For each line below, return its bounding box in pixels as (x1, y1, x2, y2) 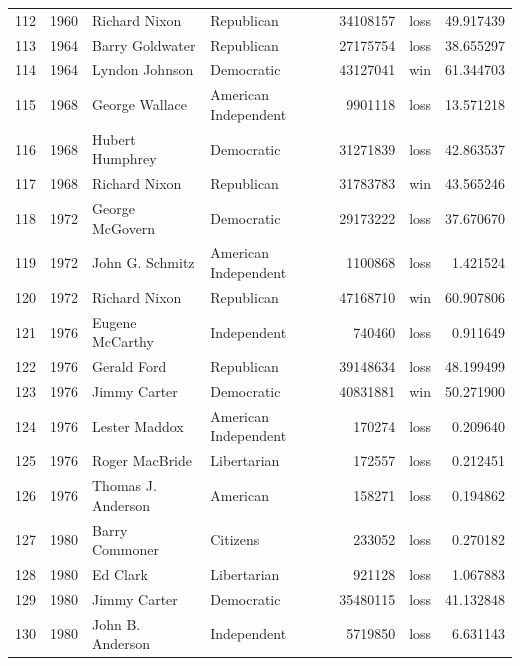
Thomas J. (92, 475, 157, 496)
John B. (92, 613, 141, 634)
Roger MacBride (92, 450, 193, 471)
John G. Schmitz (92, 252, 195, 273)
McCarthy (92, 331, 154, 352)
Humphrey (92, 148, 157, 169)
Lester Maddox (92, 415, 184, 436)
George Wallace (92, 94, 188, 115)
